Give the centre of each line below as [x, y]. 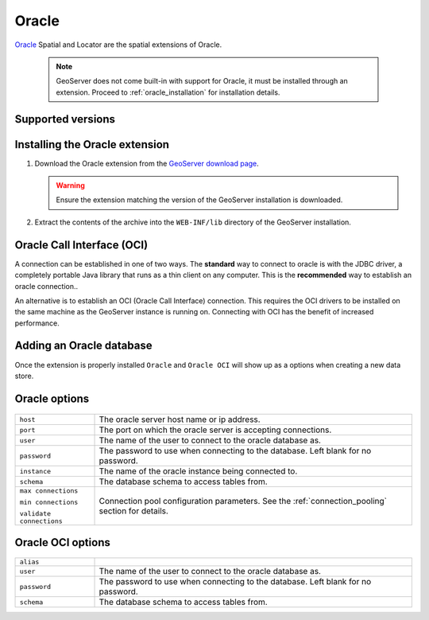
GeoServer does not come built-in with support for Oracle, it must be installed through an [202, 81]
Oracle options [52, 398]
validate [35, 514]
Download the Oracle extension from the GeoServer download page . [147, 163]
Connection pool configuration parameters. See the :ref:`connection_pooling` [243, 501]
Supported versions [65, 119]
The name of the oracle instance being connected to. [198, 471]
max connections [49, 491]
